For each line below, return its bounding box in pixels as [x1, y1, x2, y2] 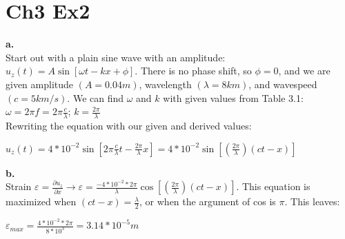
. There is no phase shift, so [135, 63, 252, 78]
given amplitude [6, 76, 74, 91]
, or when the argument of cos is [139, 194, 276, 209]
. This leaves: [284, 194, 340, 209]
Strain [6, 179, 32, 194]
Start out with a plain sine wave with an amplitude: [6, 50, 226, 64]
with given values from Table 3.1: [163, 90, 304, 105]
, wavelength [139, 76, 192, 91]
